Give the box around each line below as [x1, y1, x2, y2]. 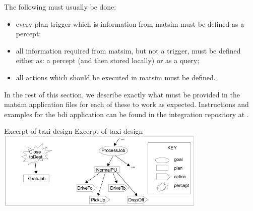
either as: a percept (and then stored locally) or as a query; [16, 55, 200, 66]
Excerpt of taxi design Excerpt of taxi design [4, 126, 143, 136]
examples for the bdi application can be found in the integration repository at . [4, 109, 249, 119]
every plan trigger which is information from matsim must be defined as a [16, 18, 244, 29]
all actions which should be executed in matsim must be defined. [16, 72, 216, 82]
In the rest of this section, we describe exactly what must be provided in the [4, 89, 240, 99]
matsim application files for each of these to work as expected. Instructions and [4, 99, 249, 110]
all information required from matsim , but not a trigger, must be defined [16, 45, 241, 56]
